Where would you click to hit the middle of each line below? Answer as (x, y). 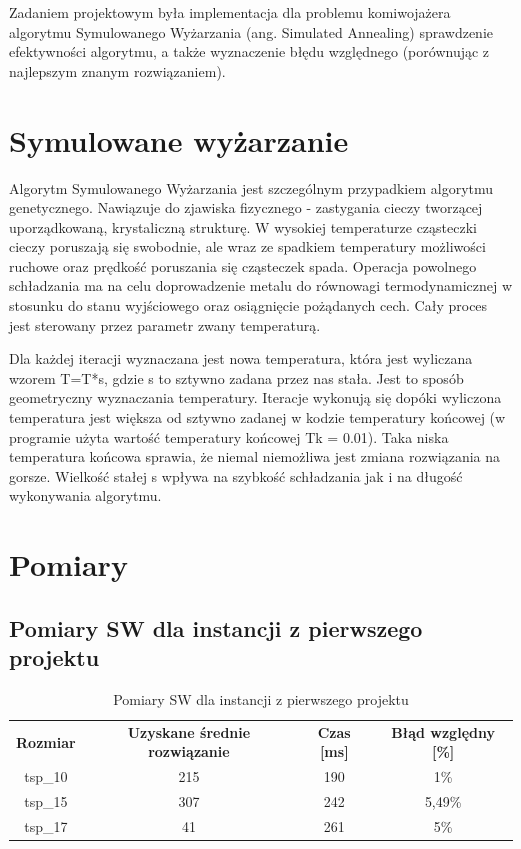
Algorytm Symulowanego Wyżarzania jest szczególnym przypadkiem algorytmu (251, 187)
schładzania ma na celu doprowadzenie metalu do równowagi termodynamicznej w (261, 285)
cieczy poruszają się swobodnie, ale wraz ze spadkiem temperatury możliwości (247, 246)
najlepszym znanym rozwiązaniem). (117, 70)
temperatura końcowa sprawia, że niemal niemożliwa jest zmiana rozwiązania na (255, 456)
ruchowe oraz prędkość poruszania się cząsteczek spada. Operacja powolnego (243, 265)
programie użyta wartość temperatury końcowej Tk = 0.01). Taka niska (229, 436)
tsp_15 (46, 801)
